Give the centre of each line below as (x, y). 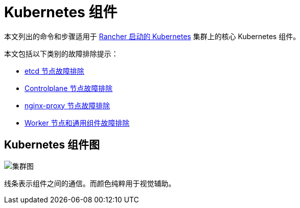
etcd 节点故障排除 (55, 71)
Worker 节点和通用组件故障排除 (77, 123)
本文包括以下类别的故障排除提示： (61, 53)
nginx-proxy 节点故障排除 (67, 105)
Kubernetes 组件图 (52, 145)
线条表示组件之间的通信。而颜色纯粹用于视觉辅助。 (90, 183)
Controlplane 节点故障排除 (69, 88)
